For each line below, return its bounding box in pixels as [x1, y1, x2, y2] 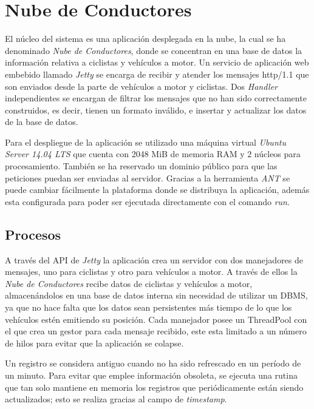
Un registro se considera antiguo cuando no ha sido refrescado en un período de [5, 357, 301, 370]
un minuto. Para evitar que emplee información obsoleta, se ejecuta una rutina [5, 368, 298, 381]
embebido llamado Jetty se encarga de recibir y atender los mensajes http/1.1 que [5, 67, 309, 80]
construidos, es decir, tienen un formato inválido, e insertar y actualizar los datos [5, 103, 307, 116]
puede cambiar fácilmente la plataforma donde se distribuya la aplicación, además [5, 183, 310, 196]
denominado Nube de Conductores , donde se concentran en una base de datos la [5, 44, 302, 56]
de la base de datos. [5, 115, 78, 128]
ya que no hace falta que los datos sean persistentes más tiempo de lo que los [5, 301, 292, 314]
